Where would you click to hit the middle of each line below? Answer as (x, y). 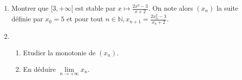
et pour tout (85, 19)
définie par (27, 19)
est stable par (95, 8)
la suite (227, 8)
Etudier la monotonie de (59, 52)
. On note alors (171, 8)
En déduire (39, 69)
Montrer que (30, 8)
